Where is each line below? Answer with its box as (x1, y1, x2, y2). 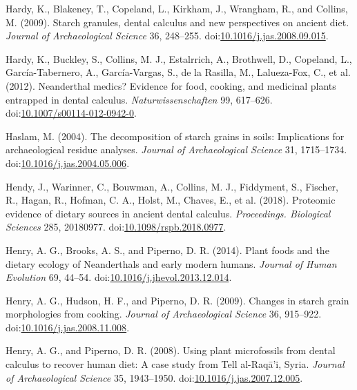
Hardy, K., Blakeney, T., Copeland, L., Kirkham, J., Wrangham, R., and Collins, (6, 1, 348, 15)
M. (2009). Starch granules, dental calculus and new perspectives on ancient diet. (6, 14, 349, 29)
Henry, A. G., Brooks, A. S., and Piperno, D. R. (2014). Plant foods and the (6, 242, 329, 257)
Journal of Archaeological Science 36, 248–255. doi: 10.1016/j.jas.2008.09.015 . (6, 28, 329, 43)
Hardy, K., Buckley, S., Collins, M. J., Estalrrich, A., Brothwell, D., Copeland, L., (6, 51, 352, 66)
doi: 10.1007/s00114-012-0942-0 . (6, 106, 137, 120)
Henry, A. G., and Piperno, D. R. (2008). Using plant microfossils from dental (6, 343, 336, 358)
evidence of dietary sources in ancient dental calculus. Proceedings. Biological (6, 206, 331, 220)
